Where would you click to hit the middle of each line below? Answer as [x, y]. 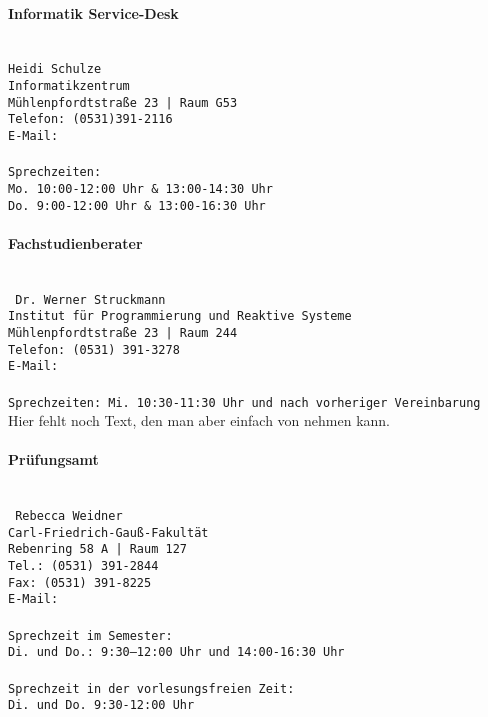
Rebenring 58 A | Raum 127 [97, 549]
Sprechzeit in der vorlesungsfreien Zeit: [151, 688]
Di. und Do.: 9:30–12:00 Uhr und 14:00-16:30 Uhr [176, 652]
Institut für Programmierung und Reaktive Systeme [180, 316]
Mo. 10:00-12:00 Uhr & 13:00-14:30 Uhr [140, 188]
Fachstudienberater [75, 242]
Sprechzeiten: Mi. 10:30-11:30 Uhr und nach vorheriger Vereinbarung [244, 402]
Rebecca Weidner [69, 516]
